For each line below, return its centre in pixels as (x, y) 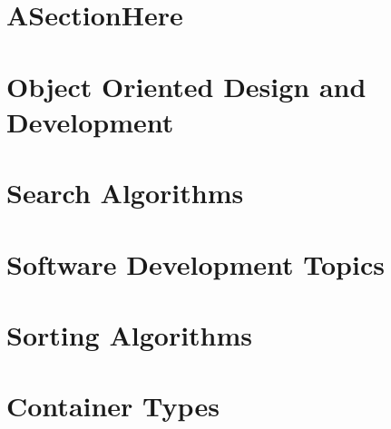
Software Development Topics (195, 263)
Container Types (113, 406)
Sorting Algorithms (130, 334)
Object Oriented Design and (186, 86)
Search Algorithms (125, 193)
